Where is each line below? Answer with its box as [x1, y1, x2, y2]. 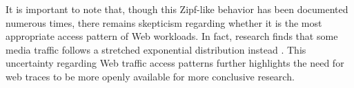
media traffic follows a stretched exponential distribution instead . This [6, 42, 306, 56]
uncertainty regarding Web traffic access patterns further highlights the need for [6, 56, 344, 70]
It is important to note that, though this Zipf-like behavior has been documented [6, 2, 348, 16]
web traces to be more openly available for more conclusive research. [6, 69, 295, 83]
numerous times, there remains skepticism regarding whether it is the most [6, 15, 322, 30]
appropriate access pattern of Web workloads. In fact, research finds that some [6, 29, 338, 43]
